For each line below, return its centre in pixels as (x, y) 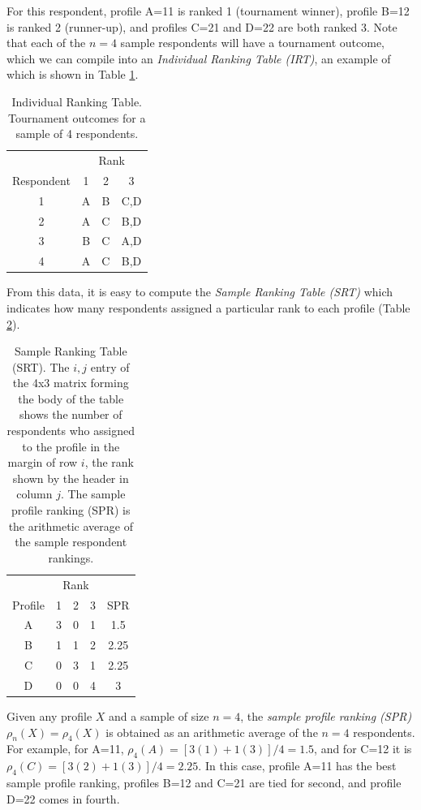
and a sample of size (159, 715)
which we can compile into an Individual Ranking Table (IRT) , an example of (199, 58)
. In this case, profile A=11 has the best (297, 766)
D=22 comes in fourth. (63, 798)
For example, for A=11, (65, 749)
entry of (110, 366)
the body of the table (71, 398)
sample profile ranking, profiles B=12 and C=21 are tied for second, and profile (204, 782)
